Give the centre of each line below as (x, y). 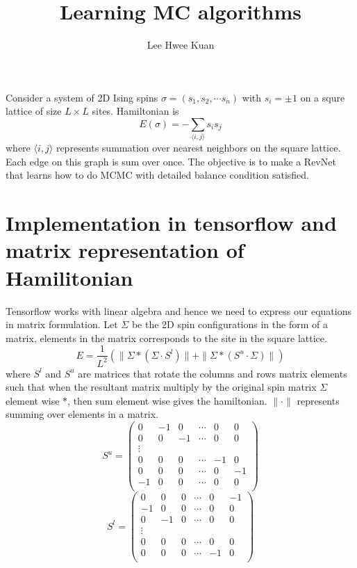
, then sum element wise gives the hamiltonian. (167, 400)
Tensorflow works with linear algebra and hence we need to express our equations (178, 310)
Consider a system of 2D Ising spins (82, 97)
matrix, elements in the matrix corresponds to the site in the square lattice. (166, 338)
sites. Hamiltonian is (135, 111)
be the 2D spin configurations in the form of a (230, 324)
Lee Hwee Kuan (181, 45)
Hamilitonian (69, 277)
